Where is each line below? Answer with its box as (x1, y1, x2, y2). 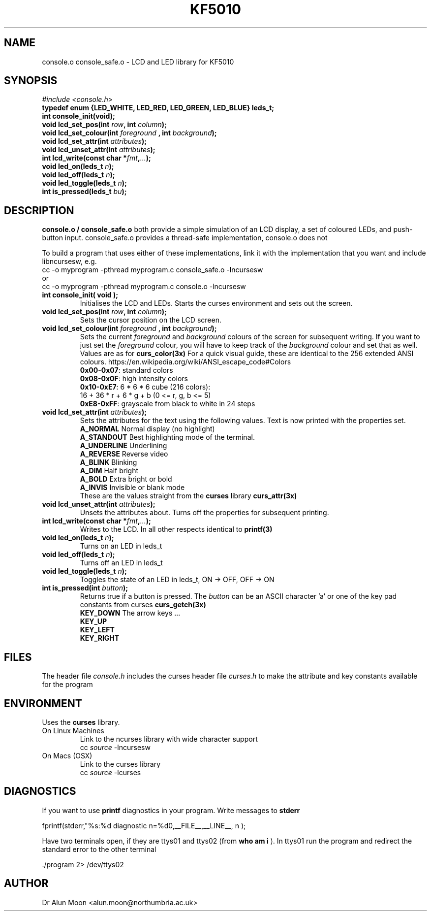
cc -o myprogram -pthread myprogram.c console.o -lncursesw (42, 282, 246, 291)
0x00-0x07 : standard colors (80, 366, 173, 375)
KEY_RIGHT (80, 634, 120, 643)
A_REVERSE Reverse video (80, 450, 168, 458)
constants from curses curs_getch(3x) (80, 600, 206, 609)
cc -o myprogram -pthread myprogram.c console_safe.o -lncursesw (42, 265, 263, 274)
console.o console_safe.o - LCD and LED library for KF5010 (42, 57, 234, 66)
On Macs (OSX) (42, 751, 92, 760)
